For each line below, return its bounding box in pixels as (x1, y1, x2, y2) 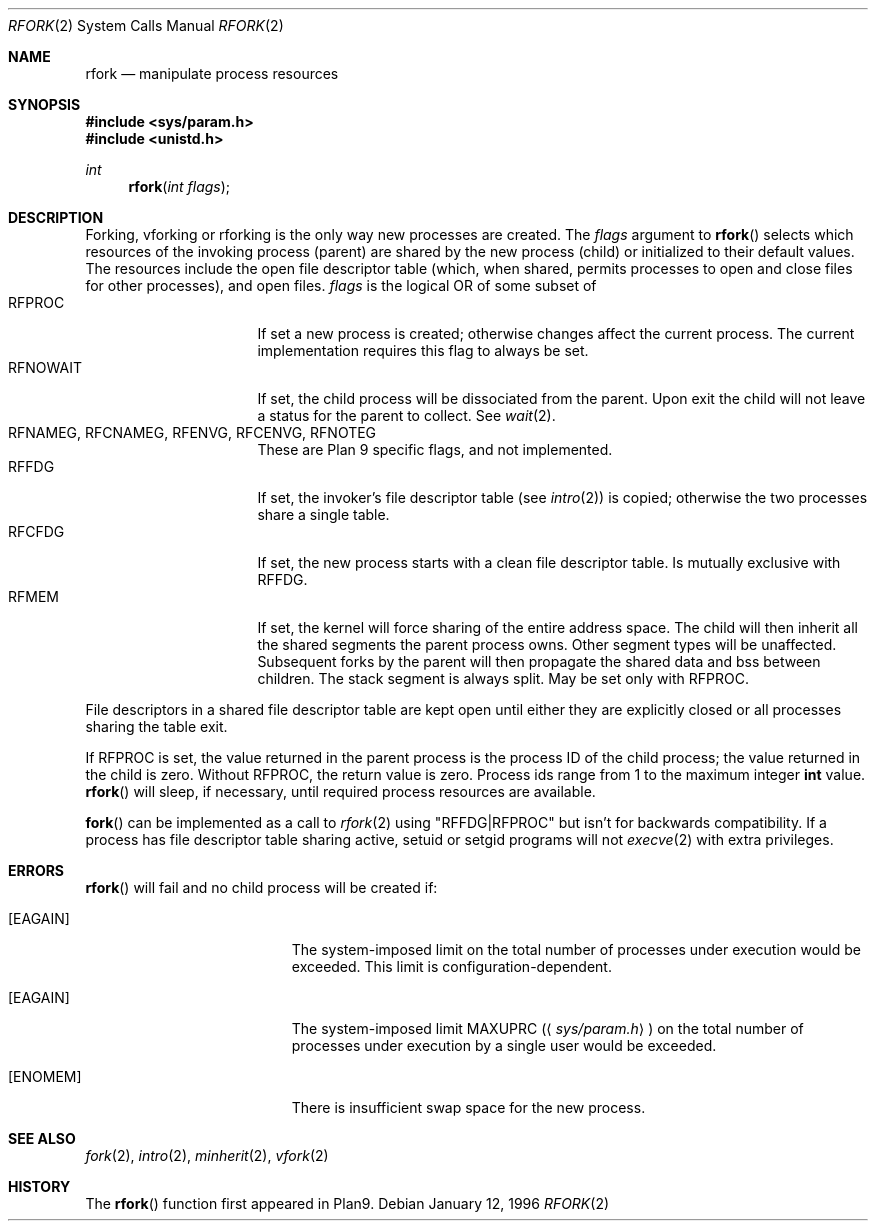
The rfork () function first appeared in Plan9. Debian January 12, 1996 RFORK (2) (85, 1195, 610, 1212)
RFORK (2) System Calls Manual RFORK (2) (8, 17, 284, 34)
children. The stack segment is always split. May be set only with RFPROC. (257, 670, 749, 687)
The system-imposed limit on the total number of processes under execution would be (291, 941, 861, 958)
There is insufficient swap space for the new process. (291, 1099, 646, 1116)
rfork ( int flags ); (128, 178, 231, 195)
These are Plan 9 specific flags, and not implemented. (257, 441, 613, 458)
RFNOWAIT (8, 359, 82, 376)
